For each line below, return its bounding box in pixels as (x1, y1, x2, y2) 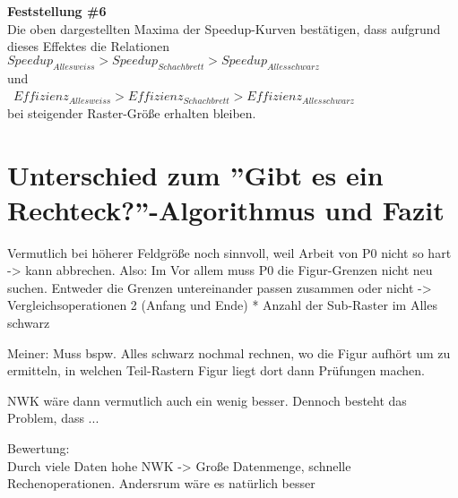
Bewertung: (7, 439, 70, 458)
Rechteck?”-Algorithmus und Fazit (7, 191, 445, 228)
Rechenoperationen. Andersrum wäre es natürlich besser (7, 474, 315, 493)
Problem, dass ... (7, 408, 99, 427)
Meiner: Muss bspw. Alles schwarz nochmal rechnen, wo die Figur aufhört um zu (7, 343, 451, 362)
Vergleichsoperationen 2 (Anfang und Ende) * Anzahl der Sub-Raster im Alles (7, 296, 437, 314)
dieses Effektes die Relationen (7, 37, 170, 56)
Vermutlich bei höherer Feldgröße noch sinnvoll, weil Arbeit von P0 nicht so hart (7, 243, 452, 262)
